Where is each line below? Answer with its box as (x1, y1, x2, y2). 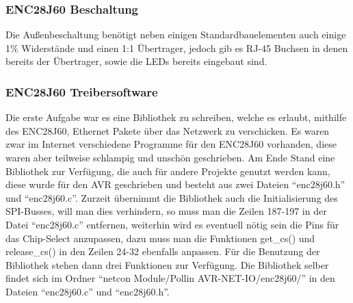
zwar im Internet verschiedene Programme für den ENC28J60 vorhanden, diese (5, 137, 337, 151)
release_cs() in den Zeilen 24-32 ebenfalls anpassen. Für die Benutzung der (5, 244, 320, 259)
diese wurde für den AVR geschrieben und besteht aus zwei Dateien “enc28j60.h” (5, 177, 345, 192)
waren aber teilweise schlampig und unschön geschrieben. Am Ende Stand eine (5, 150, 335, 164)
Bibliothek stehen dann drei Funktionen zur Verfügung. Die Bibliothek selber (5, 257, 329, 272)
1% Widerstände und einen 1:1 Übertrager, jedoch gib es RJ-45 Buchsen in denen (5, 40, 348, 55)
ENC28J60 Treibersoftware (5, 83, 158, 100)
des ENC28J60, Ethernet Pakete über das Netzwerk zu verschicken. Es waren (5, 123, 330, 137)
